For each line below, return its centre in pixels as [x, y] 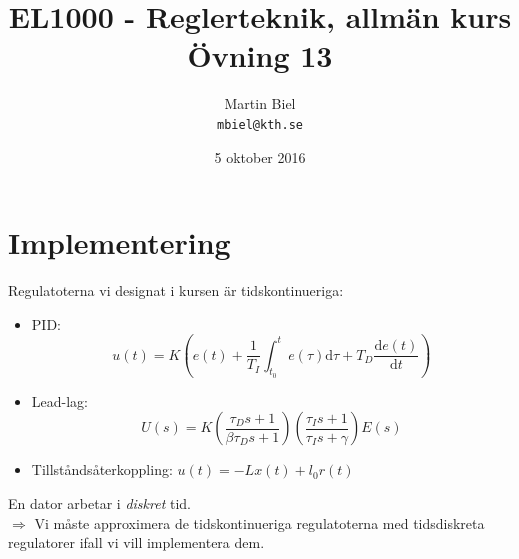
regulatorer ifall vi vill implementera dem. [136, 542]
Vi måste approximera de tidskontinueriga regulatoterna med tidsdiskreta [259, 522]
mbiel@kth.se [260, 124]
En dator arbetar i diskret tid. [99, 502]
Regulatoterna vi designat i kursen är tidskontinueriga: [176, 290]
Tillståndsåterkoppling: [102, 469]
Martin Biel [260, 103]
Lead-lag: [59, 400]
